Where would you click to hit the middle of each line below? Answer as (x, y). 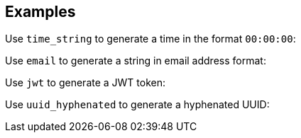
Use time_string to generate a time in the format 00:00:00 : (150, 39)
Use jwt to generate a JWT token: (86, 83)
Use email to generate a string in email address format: (136, 61)
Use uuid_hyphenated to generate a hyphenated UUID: (137, 105)
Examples (40, 12)
